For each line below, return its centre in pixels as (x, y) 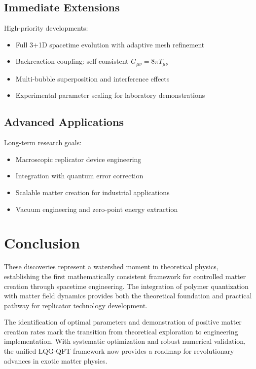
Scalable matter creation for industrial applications (92, 192)
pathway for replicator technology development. (76, 305)
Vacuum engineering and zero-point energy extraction (97, 209)
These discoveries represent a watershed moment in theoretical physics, (111, 266)
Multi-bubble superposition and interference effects (92, 78)
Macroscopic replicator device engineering (78, 159)
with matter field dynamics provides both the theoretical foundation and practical (128, 296)
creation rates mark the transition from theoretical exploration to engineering (121, 331)
